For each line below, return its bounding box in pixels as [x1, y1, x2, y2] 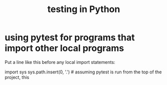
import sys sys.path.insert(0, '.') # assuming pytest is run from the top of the [5, 69, 162, 75]
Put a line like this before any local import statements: [5, 59, 116, 65]
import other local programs [5, 43, 124, 54]
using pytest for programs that [5, 32, 135, 43]
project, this [5, 74, 30, 80]
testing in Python [47, 4, 120, 15]
